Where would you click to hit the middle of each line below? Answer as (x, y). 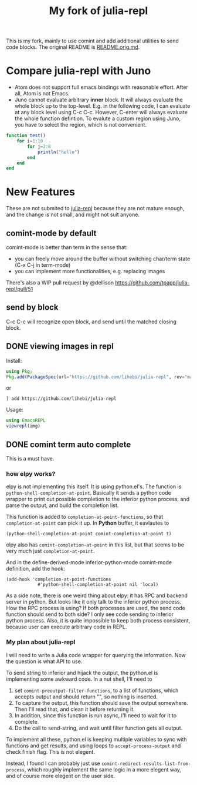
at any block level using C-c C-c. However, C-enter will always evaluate (101, 112)
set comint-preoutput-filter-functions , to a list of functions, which (96, 690)
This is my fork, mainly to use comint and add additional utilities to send (92, 41)
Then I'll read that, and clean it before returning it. (74, 709)
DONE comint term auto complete (69, 444)
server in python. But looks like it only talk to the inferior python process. (94, 602)
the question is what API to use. (44, 661)
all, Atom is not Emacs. (42, 94)
